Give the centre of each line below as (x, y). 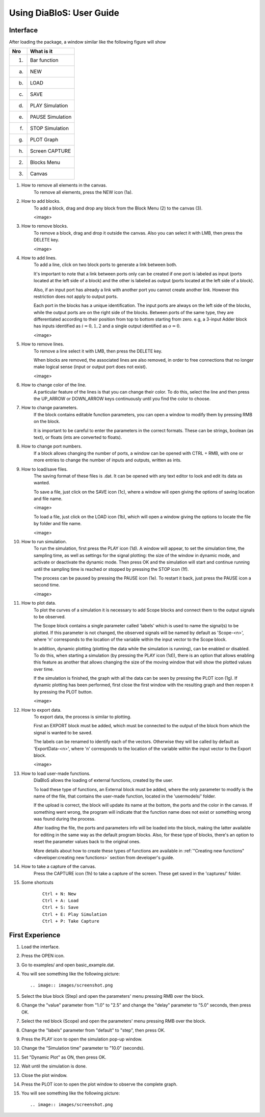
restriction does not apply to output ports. (76, 296)
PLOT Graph (44, 140)
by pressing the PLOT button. (63, 691)
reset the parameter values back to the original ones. (87, 842)
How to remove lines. (43, 344)
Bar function (44, 60)
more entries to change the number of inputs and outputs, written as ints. (107, 460)
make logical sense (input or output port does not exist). (90, 367)
